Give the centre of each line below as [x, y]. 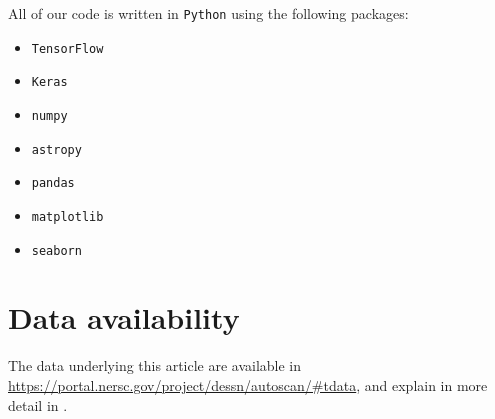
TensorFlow [67, 48]
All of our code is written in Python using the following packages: [208, 13]
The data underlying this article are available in [155, 365]
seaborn [56, 250]
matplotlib [67, 216]
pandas [53, 183]
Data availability [124, 317]
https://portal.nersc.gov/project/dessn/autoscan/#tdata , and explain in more [248, 384]
